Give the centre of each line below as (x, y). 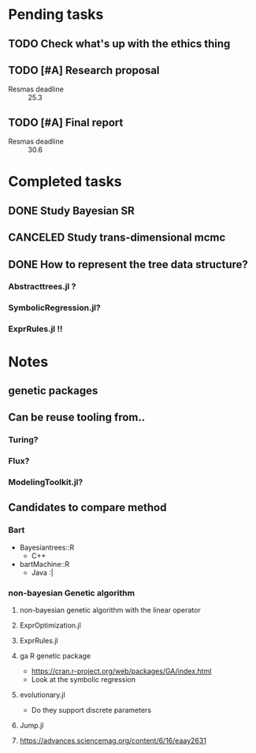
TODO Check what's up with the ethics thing (119, 44)
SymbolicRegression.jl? (54, 308)
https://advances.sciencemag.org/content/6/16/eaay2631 (113, 741)
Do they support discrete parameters (91, 710)
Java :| (42, 572)
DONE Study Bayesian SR (72, 211)
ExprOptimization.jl (50, 625)
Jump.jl (32, 725)
